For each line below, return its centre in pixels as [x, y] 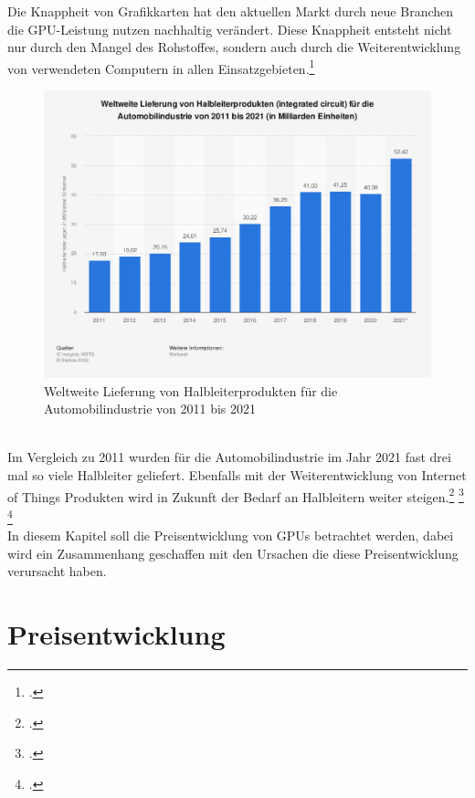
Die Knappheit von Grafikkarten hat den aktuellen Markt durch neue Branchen [231, 11]
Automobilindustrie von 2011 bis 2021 [150, 409]
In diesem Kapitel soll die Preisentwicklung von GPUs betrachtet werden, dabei [231, 535]
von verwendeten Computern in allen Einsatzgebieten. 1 [161, 67]
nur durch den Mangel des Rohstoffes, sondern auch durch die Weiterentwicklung [234, 47]
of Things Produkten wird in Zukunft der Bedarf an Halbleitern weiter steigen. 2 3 [236, 495]
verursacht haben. [57, 571]
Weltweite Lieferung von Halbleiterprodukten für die [191, 390]
